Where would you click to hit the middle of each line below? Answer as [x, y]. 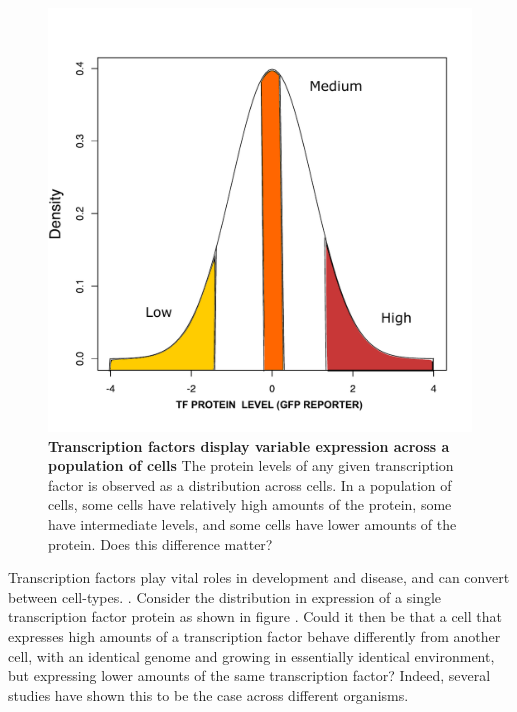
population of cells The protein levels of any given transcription [251, 465]
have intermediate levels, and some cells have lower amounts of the [252, 523]
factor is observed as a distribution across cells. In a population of [250, 484]
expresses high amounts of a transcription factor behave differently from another [254, 635]
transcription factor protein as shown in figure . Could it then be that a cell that [255, 616]
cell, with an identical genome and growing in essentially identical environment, [251, 655]
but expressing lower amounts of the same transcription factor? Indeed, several [249, 675]
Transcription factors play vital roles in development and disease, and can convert [259, 577]
